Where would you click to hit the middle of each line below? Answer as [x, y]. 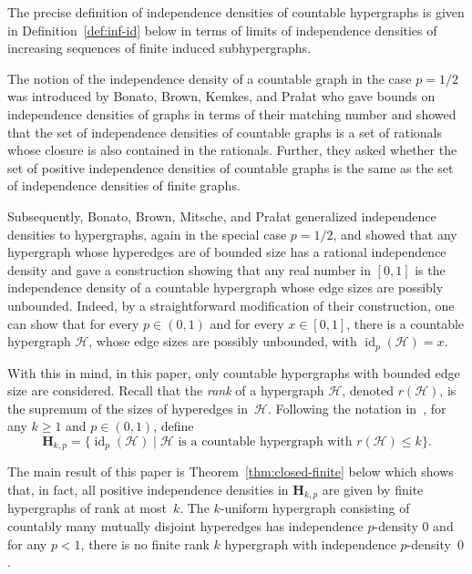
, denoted [368, 390]
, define [174, 426]
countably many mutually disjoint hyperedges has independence [185, 526]
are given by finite [373, 489]
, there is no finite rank [145, 543]
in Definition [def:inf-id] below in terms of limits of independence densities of [222, 30]
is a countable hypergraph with [265, 441]
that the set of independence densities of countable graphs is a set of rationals [225, 132]
